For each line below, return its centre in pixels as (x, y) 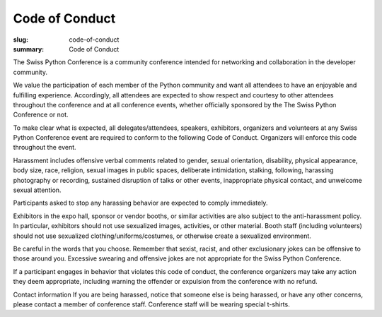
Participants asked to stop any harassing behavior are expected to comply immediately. (140, 203)
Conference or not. (41, 115)
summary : (29, 49)
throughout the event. (45, 148)
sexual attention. (37, 190)
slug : (21, 40)
